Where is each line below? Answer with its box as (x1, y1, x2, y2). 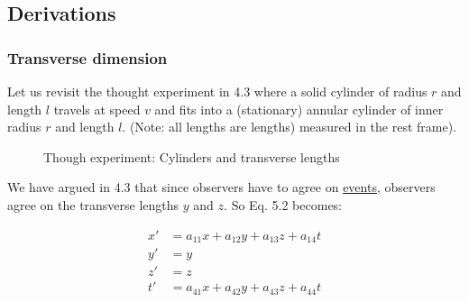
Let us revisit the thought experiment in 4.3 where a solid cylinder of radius (7, 82, 428, 100)
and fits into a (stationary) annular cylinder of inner (154, 99, 444, 118)
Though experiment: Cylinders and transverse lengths (43, 147, 340, 166)
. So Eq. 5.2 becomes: (224, 195, 343, 214)
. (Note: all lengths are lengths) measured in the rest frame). (122, 117, 457, 136)
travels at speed (53, 99, 141, 118)
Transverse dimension (7, 46, 168, 69)
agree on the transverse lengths (7, 195, 179, 214)
